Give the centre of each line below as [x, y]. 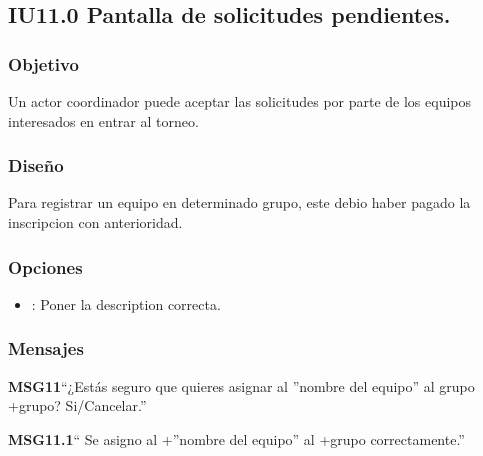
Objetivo [43, 63]
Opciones [45, 266]
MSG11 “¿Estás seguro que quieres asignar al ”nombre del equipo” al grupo [241, 385]
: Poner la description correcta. [126, 303]
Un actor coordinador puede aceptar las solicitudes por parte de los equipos [240, 101]
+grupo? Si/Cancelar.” [77, 405]
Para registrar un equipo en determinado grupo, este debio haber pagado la [239, 202]
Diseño [36, 165]
